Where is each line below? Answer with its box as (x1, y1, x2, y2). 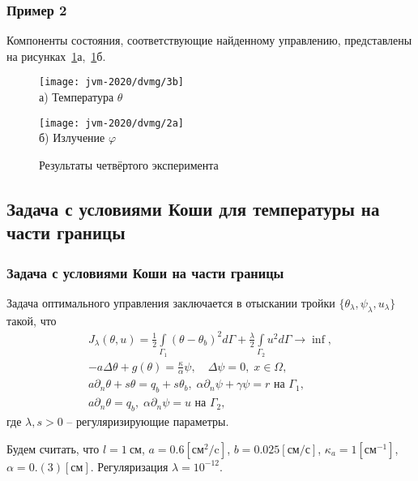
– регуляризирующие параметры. (66, 413, 229, 430)
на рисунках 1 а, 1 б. (6, 47, 106, 64)
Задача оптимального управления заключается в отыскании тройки (6, 294, 335, 311)
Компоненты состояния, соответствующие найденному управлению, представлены (6, 32, 412, 49)
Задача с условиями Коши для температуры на (6, 195, 380, 221)
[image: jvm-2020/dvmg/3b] (39, 76, 184, 88)
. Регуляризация (90, 457, 168, 475)
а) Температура (39, 88, 114, 105)
